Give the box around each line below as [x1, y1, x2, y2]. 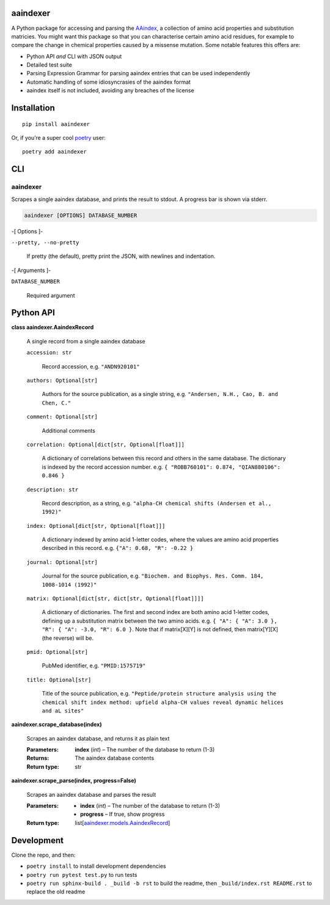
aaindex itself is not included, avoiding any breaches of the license [26, 87, 195, 94]
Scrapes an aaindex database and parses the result [26, 791, 156, 798]
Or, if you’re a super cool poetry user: [11, 134, 106, 142]
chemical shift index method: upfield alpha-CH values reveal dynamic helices [42, 698, 284, 706]
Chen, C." [42, 399, 71, 406]
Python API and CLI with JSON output [26, 53, 122, 60]
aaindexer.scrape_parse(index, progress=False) [11, 777, 137, 785]
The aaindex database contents [75, 755, 155, 762]
